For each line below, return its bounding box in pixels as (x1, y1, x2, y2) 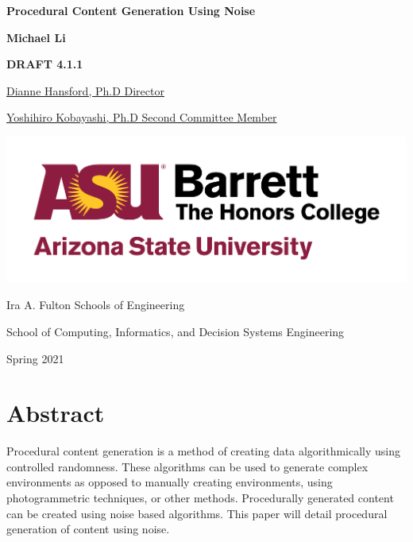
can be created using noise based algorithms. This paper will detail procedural (6, 505, 388, 521)
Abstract (6, 397, 105, 429)
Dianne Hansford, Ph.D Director (6, 82, 164, 99)
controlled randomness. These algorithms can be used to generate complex (6, 458, 369, 474)
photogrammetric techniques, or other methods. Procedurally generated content (6, 490, 394, 505)
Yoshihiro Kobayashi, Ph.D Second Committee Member (6, 109, 277, 126)
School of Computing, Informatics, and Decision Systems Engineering (6, 323, 345, 339)
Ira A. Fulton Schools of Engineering (6, 296, 185, 313)
